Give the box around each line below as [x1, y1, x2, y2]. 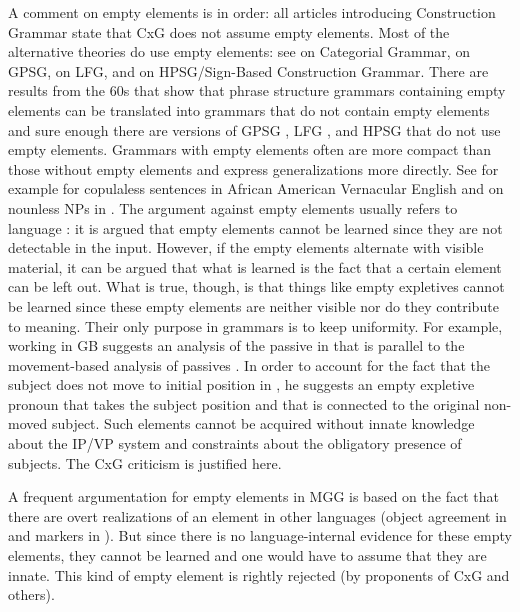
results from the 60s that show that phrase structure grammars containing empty [8, 80, 506, 101]
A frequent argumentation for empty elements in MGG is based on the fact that [8, 486, 499, 507]
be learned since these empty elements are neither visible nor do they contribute [8, 295, 499, 316]
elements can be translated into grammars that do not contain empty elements [8, 99, 490, 120]
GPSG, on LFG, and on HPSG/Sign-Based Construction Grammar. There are [8, 60, 489, 81]
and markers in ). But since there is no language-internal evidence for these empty [8, 525, 512, 546]
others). [8, 584, 55, 605]
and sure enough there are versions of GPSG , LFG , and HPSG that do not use [8, 119, 501, 140]
